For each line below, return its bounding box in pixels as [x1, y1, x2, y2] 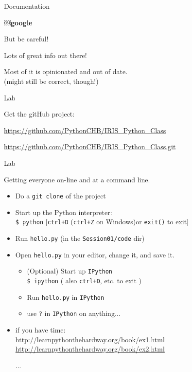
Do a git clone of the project [15, 191, 106, 201]
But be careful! [4, 34, 49, 44]
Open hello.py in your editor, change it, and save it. [15, 249, 175, 259]
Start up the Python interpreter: [15, 207, 112, 217]
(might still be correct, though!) [4, 76, 99, 86]
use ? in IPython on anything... [27, 308, 121, 318]
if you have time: [15, 324, 66, 334]
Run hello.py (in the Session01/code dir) [15, 233, 145, 243]
